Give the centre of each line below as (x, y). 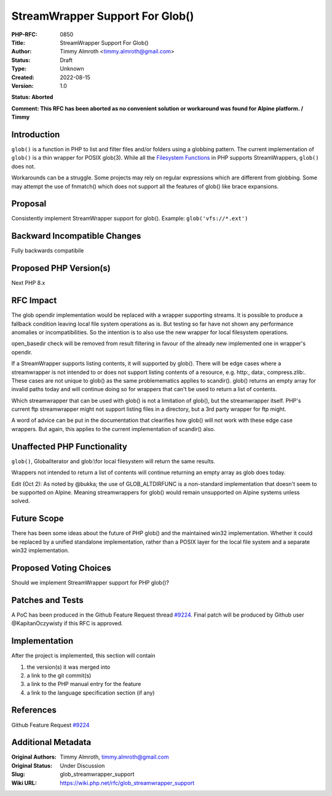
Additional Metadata (51, 742)
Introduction (36, 134)
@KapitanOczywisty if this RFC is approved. (67, 623)
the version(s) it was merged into (69, 667)
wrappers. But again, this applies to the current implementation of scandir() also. (113, 429)
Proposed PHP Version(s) (61, 268)
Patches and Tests (48, 600)
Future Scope (38, 519)
